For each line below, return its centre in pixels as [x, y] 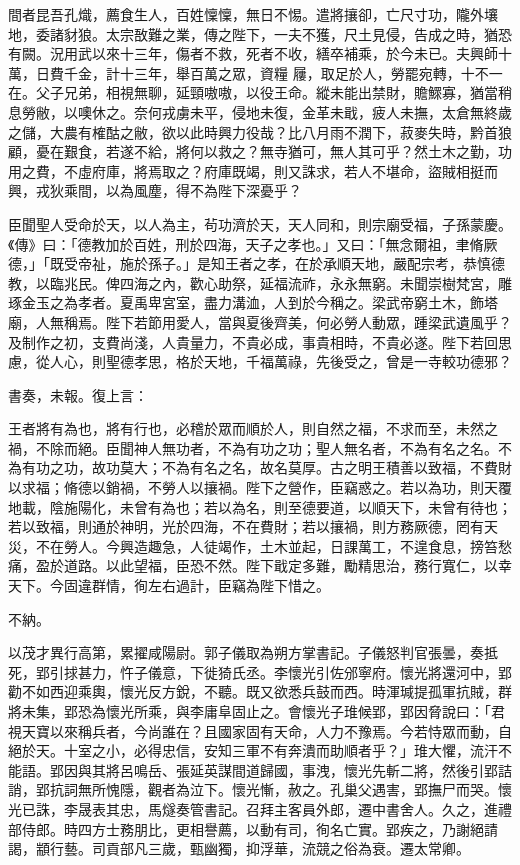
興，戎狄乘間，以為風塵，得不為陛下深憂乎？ [155, 190]
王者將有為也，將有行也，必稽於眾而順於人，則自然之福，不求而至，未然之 [253, 428]
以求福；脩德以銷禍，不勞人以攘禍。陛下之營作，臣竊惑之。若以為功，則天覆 [260, 487]
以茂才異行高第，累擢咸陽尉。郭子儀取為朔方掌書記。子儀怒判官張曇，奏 [246, 652]
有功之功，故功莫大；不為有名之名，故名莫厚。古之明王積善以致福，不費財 [266, 467]
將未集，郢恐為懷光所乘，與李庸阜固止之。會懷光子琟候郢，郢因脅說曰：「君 [256, 711]
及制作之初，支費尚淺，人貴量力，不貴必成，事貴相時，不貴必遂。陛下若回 [253, 341]
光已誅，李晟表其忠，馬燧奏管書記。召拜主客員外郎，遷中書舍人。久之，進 [253, 808]
